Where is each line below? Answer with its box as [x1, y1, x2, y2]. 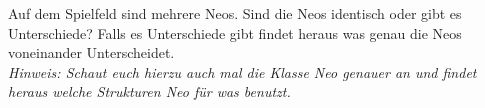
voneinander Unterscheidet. [8, 42, 175, 63]
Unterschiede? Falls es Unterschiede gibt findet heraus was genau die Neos [8, 22, 462, 43]
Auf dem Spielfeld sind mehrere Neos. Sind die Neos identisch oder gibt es [8, 3, 462, 23]
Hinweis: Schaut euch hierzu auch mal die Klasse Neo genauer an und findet [8, 61, 477, 82]
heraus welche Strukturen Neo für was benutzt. [8, 81, 291, 102]
